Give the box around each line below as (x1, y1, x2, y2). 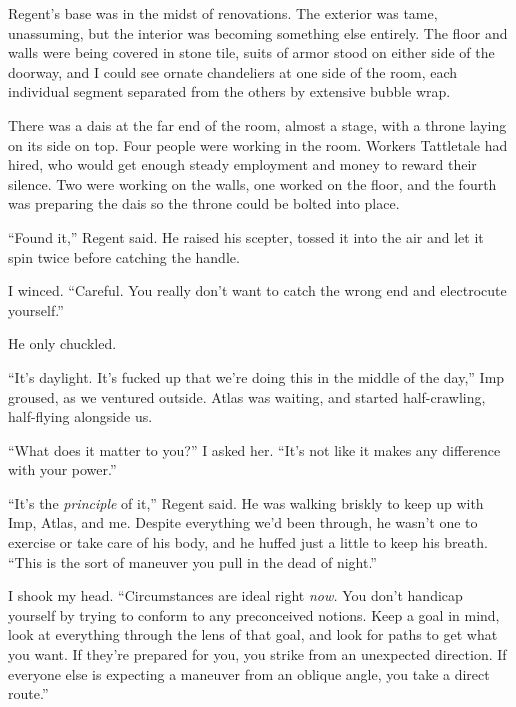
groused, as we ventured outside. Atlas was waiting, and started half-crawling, (8, 386, 486, 407)
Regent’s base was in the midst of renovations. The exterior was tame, (8, 3, 438, 23)
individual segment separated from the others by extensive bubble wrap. (8, 81, 451, 102)
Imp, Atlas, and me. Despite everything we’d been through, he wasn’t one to (8, 512, 478, 533)
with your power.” (8, 459, 117, 480)
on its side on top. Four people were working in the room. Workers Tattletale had (8, 134, 508, 155)
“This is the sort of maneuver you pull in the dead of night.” (8, 551, 377, 572)
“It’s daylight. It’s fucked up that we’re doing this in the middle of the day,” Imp (8, 366, 505, 387)
